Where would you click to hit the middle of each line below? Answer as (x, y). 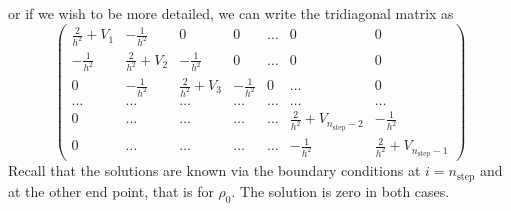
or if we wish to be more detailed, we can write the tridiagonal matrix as (231, 13)
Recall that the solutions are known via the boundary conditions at (214, 170)
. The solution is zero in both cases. (340, 190)
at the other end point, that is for (111, 190)
